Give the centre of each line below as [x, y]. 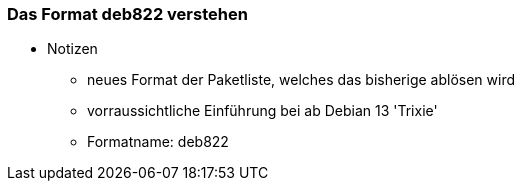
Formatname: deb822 [158, 142]
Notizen [72, 49]
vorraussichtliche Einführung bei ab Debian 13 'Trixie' [262, 111]
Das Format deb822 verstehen [127, 14]
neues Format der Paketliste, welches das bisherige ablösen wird [301, 80]
